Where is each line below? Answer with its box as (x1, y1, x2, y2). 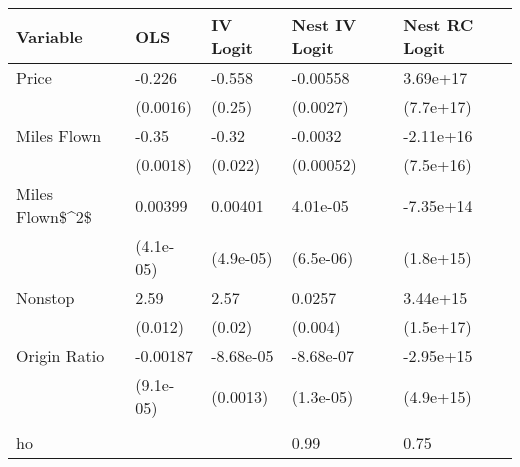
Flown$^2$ (16, 205, 92, 228)
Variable (16, 24, 83, 48)
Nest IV (291, 13, 357, 36)
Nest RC (403, 13, 474, 36)
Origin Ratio (16, 344, 105, 367)
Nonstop (16, 286, 75, 309)
